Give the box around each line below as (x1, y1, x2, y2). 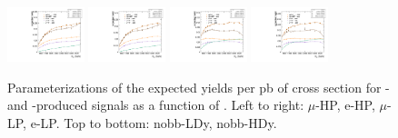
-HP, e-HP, (315, 95, 375, 114)
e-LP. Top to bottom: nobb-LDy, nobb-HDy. (30, 113, 277, 132)
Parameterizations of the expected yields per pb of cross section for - (7, 77, 390, 96)
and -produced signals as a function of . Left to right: (7, 95, 304, 114)
